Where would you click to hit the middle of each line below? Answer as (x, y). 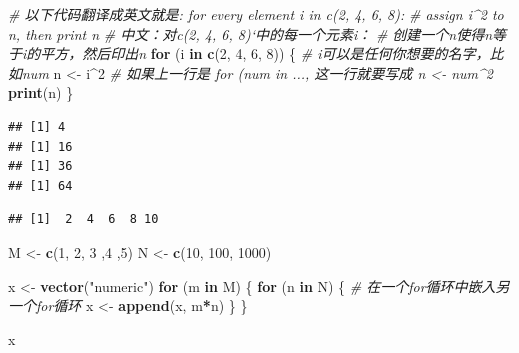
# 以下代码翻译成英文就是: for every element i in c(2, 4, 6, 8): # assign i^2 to (256, 14)
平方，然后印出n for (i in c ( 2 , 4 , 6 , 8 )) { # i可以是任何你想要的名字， (265, 53)
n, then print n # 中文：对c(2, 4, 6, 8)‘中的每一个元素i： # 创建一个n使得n (250, 33)
